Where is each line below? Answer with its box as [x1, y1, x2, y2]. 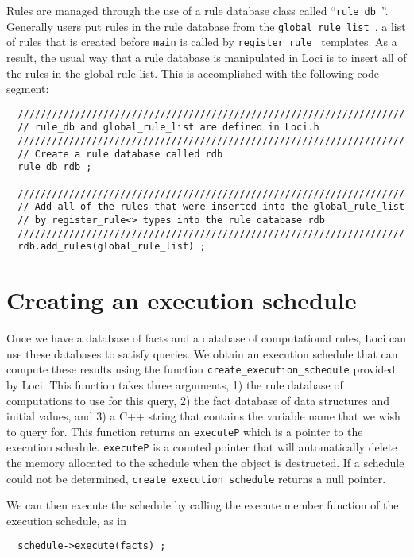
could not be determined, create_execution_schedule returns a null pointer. [6, 470, 386, 486]
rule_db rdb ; [17, 161, 92, 173]
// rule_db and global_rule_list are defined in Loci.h [17, 122, 319, 133]
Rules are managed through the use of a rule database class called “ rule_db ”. [6, 2, 389, 18]
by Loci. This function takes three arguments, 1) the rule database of [6, 376, 343, 393]
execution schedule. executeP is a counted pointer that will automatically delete [6, 439, 397, 455]
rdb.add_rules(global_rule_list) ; [17, 241, 206, 253]
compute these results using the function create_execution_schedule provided [6, 361, 396, 377]
